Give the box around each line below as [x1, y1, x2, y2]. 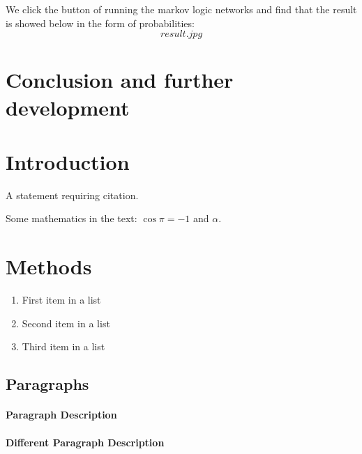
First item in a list [22, 292, 101, 307]
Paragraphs [6, 373, 89, 395]
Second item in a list [22, 315, 110, 330]
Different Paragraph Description [6, 435, 165, 449]
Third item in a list [22, 339, 105, 354]
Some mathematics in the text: [6, 211, 137, 226]
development [6, 93, 130, 121]
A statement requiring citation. [6, 187, 139, 202]
